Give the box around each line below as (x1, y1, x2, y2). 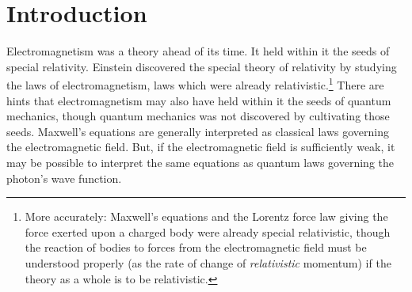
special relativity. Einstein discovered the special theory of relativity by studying (6, 58, 397, 74)
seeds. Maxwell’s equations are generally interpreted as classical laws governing (6, 123, 389, 139)
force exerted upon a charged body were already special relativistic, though (25, 223, 391, 240)
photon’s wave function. (6, 169, 122, 186)
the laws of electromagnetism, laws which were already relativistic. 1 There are (6, 74, 384, 93)
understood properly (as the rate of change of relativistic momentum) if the (25, 254, 391, 271)
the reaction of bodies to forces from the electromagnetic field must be (25, 239, 367, 256)
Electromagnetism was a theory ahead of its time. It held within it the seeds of (6, 43, 390, 59)
